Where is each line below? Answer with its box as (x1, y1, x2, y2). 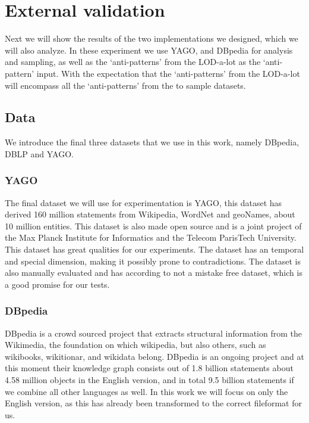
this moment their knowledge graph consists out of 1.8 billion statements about (5, 362, 294, 374)
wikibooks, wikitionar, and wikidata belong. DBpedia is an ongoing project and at (5, 350, 304, 362)
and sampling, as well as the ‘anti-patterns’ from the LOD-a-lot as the (5, 55, 261, 68)
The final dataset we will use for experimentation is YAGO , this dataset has (5, 196, 282, 209)
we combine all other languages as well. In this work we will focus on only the (5, 385, 288, 397)
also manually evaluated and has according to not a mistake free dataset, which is (5, 266, 302, 279)
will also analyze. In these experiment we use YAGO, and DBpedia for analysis (5, 43, 293, 56)
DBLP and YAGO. (5, 147, 74, 160)
